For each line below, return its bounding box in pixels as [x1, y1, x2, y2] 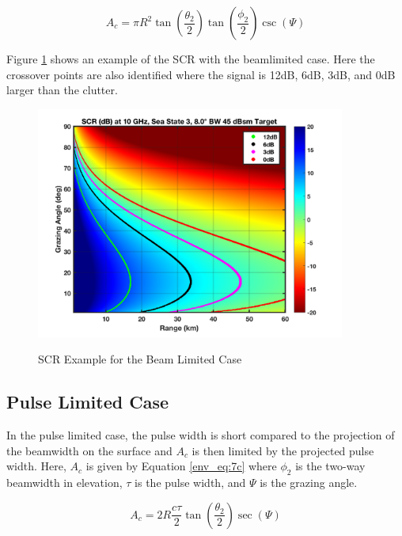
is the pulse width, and [135, 474, 246, 491]
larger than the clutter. [6, 82, 118, 98]
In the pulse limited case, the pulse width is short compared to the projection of [6, 427, 395, 443]
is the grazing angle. [260, 474, 358, 491]
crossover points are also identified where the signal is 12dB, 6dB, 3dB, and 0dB [6, 66, 396, 82]
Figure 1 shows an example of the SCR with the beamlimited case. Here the [6, 51, 375, 67]
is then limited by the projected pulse [192, 442, 374, 458]
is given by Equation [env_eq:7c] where [85, 458, 277, 474]
